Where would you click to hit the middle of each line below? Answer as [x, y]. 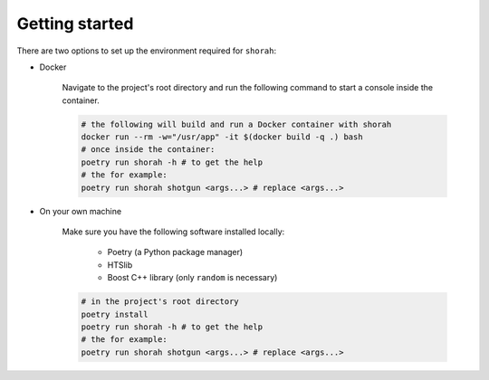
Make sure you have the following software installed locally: [173, 232]
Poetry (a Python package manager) [175, 252]
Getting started [75, 24]
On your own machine [81, 211]
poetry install [115, 314]
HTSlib [120, 265]
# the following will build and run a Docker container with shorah [236, 124]
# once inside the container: [148, 150]
